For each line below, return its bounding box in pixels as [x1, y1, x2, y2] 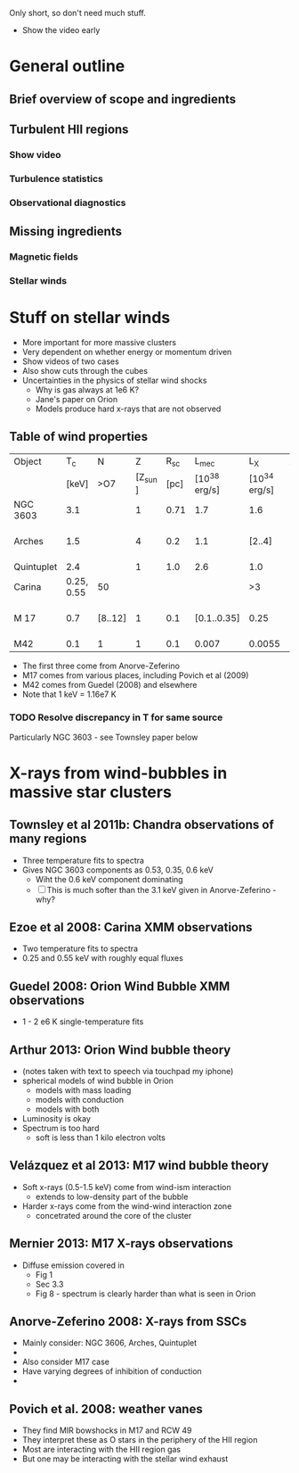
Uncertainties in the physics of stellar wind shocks [21, 375, 207, 385]
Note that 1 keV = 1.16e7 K [21, 689, 117, 699]
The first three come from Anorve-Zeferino [21, 660, 181, 672]
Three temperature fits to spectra [21, 855, 145, 865]
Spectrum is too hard [21, 1122, 100, 1133]
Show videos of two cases [21, 356, 120, 367]
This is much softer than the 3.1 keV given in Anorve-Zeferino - [46, 884, 277, 895]
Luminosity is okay [21, 1113, 92, 1123]
